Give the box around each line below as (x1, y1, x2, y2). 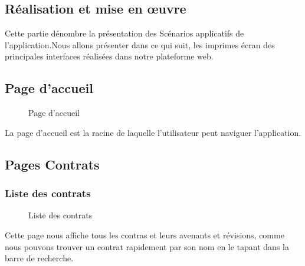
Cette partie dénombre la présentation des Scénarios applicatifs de (5, 27, 244, 39)
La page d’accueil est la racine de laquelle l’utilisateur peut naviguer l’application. (5, 126, 301, 138)
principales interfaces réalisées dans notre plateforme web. (5, 50, 214, 62)
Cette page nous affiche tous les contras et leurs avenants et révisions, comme (5, 228, 284, 241)
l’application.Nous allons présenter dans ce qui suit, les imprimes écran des (5, 38, 275, 51)
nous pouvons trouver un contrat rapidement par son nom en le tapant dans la (5, 240, 289, 252)
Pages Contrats (5, 155, 100, 173)
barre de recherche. (5, 252, 74, 264)
